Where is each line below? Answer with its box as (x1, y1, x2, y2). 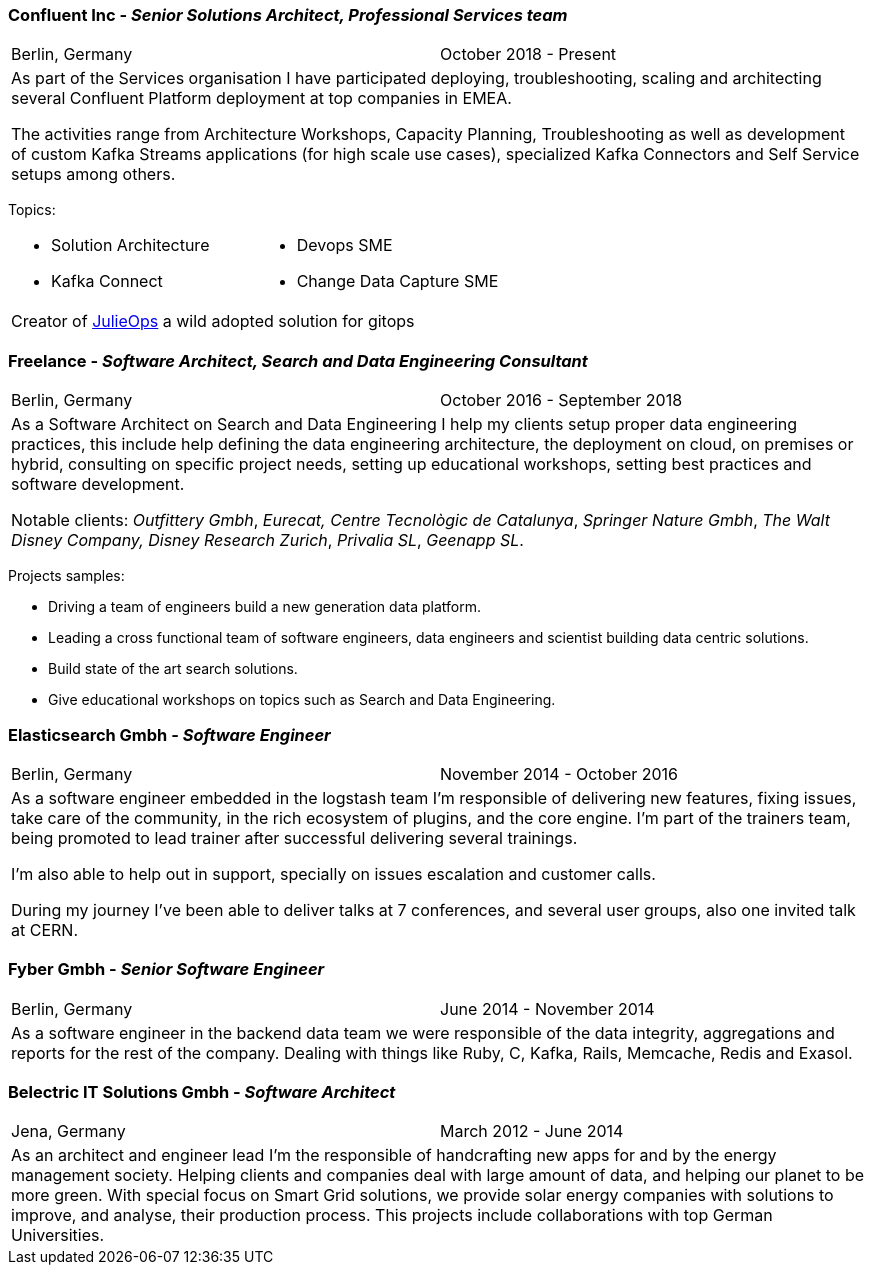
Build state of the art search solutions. (48, 660, 298, 678)
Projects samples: (8, 567, 125, 585)
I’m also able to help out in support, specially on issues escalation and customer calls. (11, 863, 656, 884)
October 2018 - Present (440, 44, 617, 65)
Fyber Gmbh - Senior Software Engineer (8, 959, 325, 980)
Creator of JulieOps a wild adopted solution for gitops (11, 311, 415, 332)
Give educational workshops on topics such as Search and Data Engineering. (48, 691, 556, 709)
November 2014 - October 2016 (440, 763, 679, 784)
